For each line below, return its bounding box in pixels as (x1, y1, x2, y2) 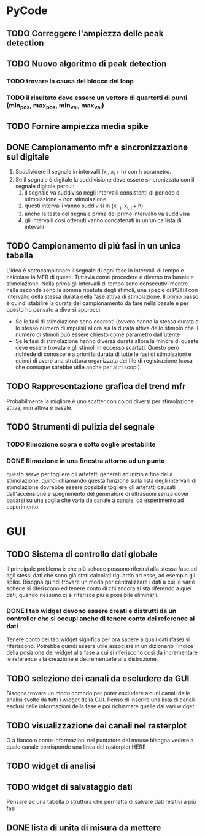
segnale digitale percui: (15, 182, 75, 190)
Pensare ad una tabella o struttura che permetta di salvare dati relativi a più (6, 798, 196, 806)
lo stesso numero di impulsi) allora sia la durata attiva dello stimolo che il (15, 324, 198, 331)
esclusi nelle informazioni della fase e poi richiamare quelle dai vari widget (6, 703, 195, 710)
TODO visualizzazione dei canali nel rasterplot (6, 720, 187, 731)
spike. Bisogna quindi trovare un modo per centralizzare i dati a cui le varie (6, 578, 195, 586)
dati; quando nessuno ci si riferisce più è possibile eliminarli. (6, 592, 159, 599)
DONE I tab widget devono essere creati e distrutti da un (6, 607, 177, 615)
